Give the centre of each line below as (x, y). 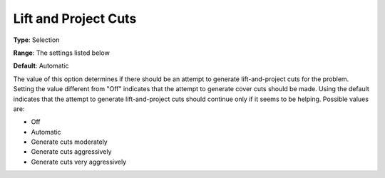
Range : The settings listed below (61, 53)
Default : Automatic (41, 66)
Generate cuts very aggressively (79, 162)
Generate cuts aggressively (71, 152)
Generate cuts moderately (70, 142)
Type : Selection (36, 40)
